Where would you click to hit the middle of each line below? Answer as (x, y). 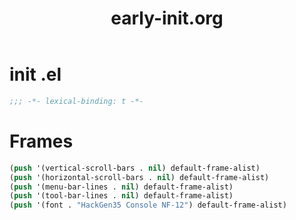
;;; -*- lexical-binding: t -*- (76, 101)
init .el (35, 74)
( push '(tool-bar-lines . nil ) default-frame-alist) (121, 196)
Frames (41, 141)
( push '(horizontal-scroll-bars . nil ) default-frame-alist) (139, 177)
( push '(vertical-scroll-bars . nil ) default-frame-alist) (135, 168)
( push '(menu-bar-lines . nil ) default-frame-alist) (121, 187)
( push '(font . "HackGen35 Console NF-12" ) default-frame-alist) (148, 205)
